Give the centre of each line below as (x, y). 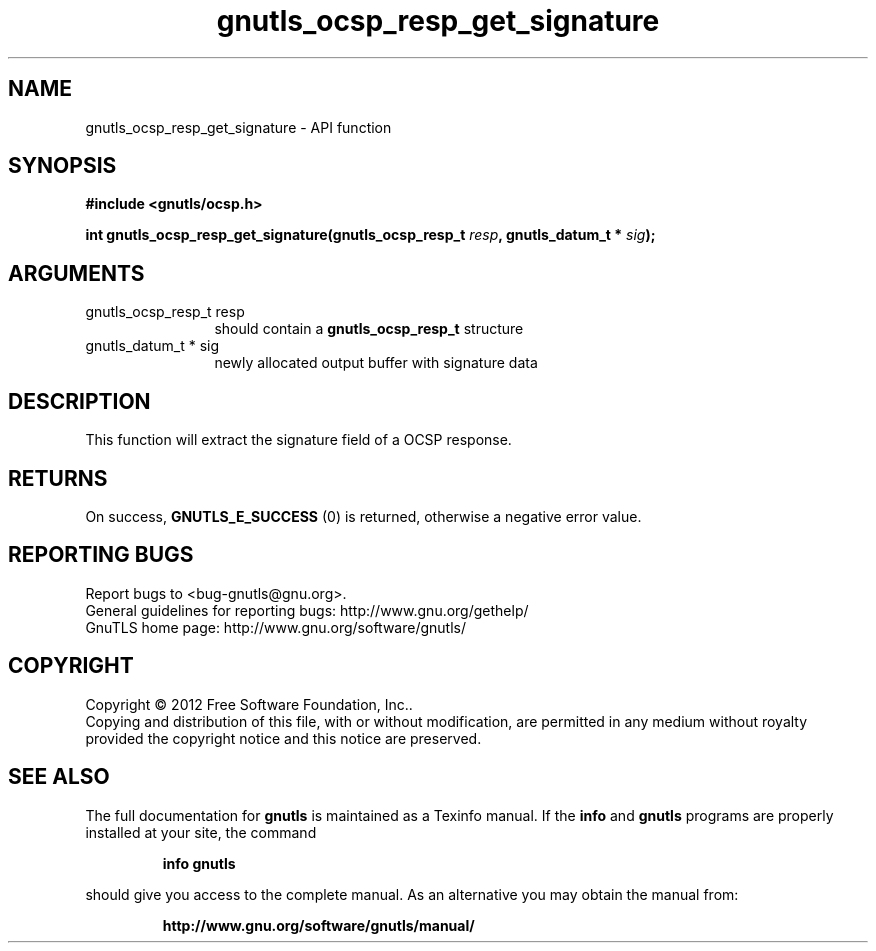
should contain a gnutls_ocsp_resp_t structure (369, 329)
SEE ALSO (59, 777)
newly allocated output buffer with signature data (376, 363)
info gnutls (199, 863)
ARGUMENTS (76, 273)
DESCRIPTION (79, 401)
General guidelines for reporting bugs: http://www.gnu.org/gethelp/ (307, 610)
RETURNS (58, 478)
